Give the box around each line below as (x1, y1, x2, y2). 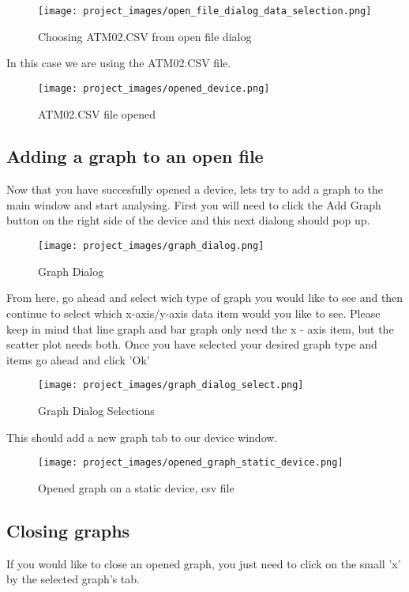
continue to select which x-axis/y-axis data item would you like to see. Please (6, 304, 381, 321)
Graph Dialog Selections (38, 402, 155, 418)
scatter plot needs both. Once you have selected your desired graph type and (6, 336, 377, 353)
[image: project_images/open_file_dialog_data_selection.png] (38, 6, 372, 17)
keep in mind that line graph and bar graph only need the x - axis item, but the (6, 320, 394, 337)
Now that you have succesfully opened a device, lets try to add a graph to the (6, 181, 384, 198)
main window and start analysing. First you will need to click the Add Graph (6, 196, 381, 213)
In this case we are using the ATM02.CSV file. (6, 55, 231, 71)
